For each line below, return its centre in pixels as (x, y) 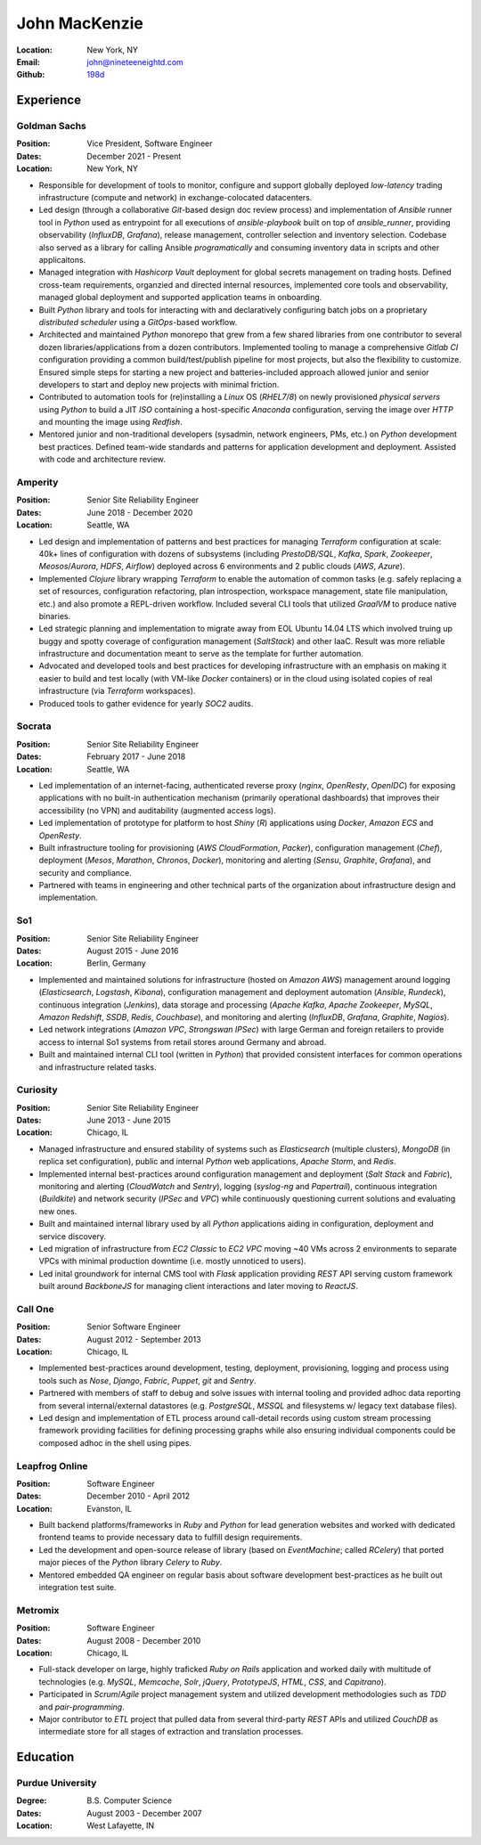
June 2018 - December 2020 (140, 512)
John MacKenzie (80, 23)
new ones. (58, 1211)
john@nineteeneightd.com (135, 61)
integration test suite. (77, 1588)
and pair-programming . (82, 1707)
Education (45, 1757)
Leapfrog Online (52, 1465)
